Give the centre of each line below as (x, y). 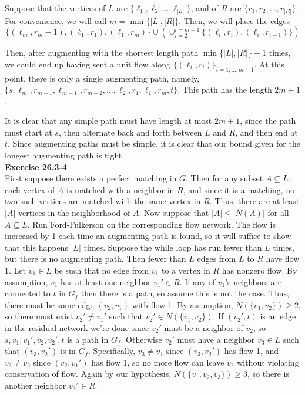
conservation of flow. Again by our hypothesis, (88, 374)
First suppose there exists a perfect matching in (91, 178)
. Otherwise (141, 339)
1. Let (15, 270)
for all (278, 213)
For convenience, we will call (56, 20)
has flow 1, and (251, 351)
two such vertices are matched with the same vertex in (103, 201)
